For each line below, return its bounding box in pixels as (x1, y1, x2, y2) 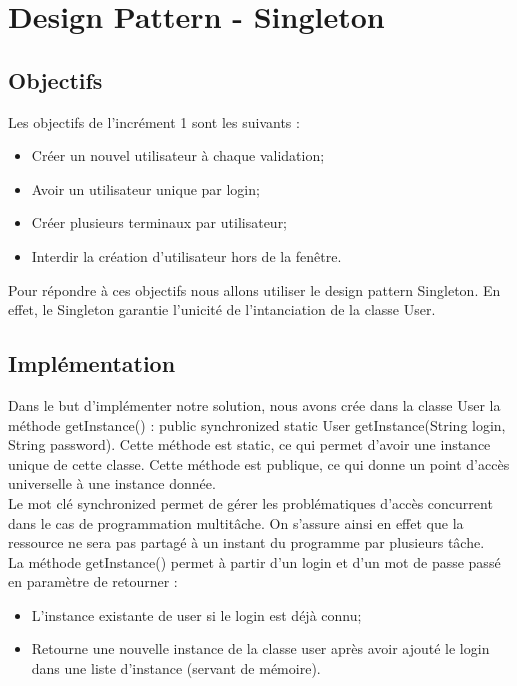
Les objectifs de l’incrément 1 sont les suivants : (8, 111, 300, 132)
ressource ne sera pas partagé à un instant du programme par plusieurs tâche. (8, 532, 485, 553)
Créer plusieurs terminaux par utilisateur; (31, 212, 288, 233)
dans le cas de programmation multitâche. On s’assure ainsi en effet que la (8, 512, 464, 533)
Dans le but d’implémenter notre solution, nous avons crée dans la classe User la (8, 394, 501, 415)
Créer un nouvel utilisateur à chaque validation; (31, 145, 325, 166)
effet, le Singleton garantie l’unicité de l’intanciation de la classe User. (8, 299, 436, 320)
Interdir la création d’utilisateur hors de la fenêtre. (31, 245, 342, 266)
